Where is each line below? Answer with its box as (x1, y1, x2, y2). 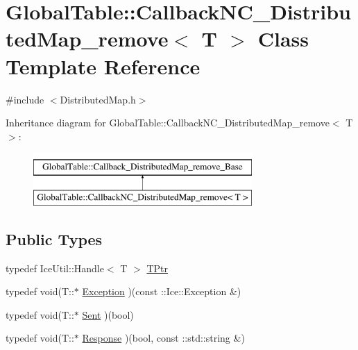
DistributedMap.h (60, 92, 136, 106)
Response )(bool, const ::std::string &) (82, 331, 245, 345)
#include (6, 92, 44, 106)
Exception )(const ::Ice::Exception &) (82, 284, 241, 299)
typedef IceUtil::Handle (6, 260, 104, 275)
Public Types (6, 228, 103, 249)
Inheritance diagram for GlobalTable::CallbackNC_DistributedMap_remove (6, 115, 330, 130)
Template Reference (6, 51, 201, 80)
